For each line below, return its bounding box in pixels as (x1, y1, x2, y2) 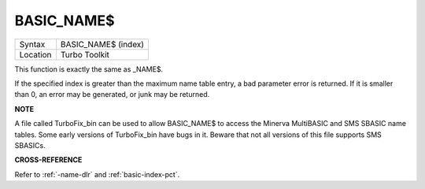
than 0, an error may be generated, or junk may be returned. (14, 90, 210, 99)
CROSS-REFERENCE (14, 155, 83, 165)
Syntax (19, 39, 46, 50)
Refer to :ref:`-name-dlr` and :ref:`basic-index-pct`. (14, 169, 180, 179)
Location (19, 49, 52, 60)
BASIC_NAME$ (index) (60, 39, 145, 50)
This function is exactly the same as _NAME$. (14, 64, 164, 74)
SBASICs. (14, 140, 46, 150)
